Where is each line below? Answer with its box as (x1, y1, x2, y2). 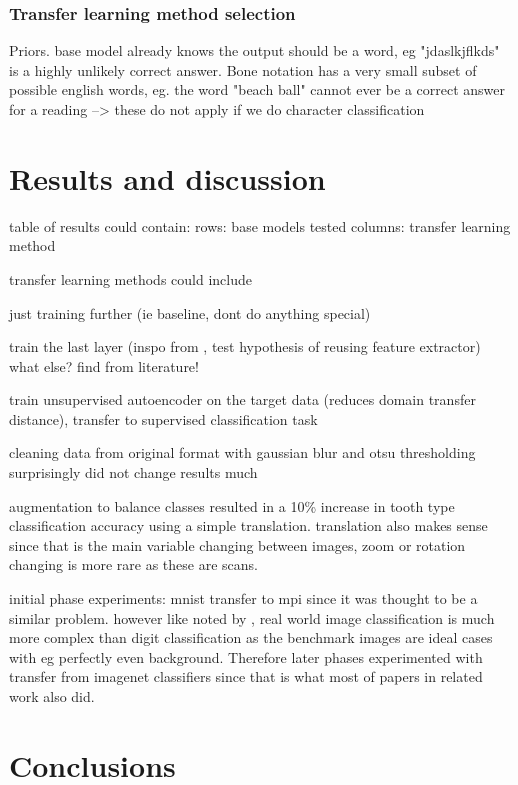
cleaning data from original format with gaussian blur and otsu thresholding (9, 442, 476, 463)
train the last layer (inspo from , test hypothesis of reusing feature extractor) (9, 336, 481, 357)
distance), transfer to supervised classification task (9, 408, 318, 429)
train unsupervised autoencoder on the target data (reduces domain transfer (9, 389, 476, 410)
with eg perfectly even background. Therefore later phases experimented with (9, 646, 483, 667)
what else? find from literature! (9, 355, 199, 376)
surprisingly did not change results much (9, 462, 258, 483)
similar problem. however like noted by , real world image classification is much (9, 607, 495, 628)
